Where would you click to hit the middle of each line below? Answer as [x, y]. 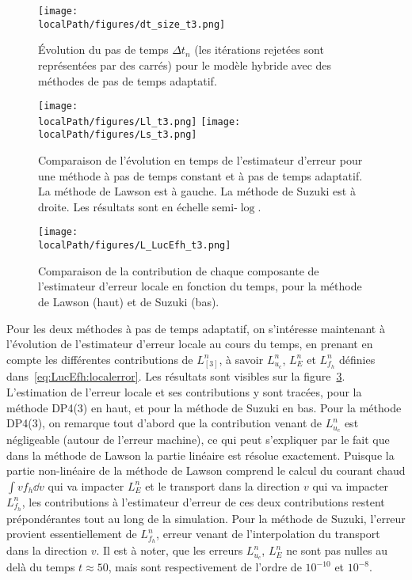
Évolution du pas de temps [103, 49]
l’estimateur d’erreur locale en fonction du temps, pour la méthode [200, 286]
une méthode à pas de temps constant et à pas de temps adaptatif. [200, 175]
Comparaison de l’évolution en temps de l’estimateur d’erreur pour [200, 160]
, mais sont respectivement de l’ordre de [205, 567]
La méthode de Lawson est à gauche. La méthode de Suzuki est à [197, 191]
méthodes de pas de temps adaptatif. [128, 80]
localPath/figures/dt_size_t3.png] [132, 24]
